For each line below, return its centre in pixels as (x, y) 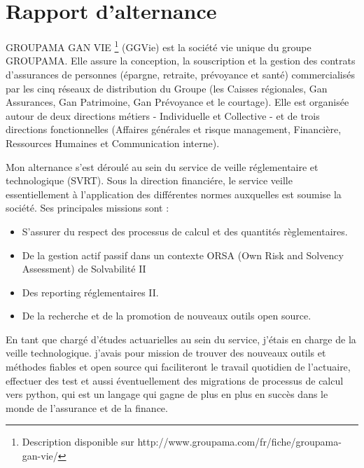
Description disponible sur (78, 442)
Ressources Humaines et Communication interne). (113, 143)
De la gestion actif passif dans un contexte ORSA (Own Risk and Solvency (183, 255)
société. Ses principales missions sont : (87, 208)
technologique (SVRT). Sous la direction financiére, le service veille (149, 180)
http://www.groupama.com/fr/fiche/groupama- (239, 442)
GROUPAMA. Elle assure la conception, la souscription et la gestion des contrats (181, 61)
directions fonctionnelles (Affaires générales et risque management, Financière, (174, 129)
